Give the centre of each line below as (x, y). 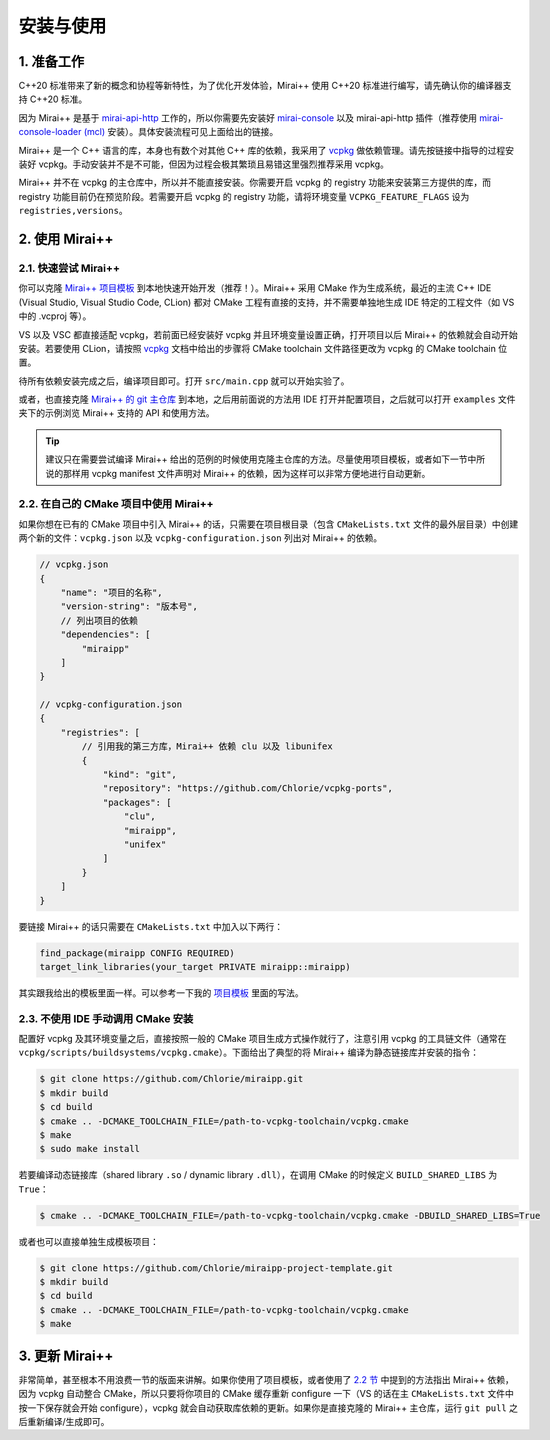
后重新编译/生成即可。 (64, 1421)
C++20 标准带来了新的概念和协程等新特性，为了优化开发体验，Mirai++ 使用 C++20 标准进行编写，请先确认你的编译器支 (265, 86)
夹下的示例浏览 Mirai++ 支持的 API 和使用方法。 (116, 413)
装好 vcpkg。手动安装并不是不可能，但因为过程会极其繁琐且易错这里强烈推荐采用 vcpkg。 (204, 164)
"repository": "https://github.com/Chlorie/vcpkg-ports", (248, 788)
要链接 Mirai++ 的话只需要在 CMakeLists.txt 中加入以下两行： (151, 926)
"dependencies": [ (105, 634)
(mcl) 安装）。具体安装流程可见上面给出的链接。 (181, 132)
